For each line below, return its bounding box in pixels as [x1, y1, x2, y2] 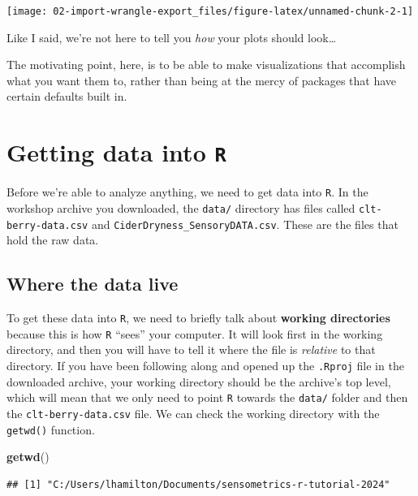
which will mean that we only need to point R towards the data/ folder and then [6, 389, 408, 406]
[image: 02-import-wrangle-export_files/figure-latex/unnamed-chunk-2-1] [6, 6, 414, 17]
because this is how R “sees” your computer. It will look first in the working [6, 325, 383, 342]
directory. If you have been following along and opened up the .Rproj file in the [6, 356, 404, 373]
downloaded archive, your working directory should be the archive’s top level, [6, 373, 391, 390]
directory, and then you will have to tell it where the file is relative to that [6, 341, 376, 358]
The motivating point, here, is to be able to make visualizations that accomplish [6, 56, 406, 73]
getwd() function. [6, 421, 95, 438]
